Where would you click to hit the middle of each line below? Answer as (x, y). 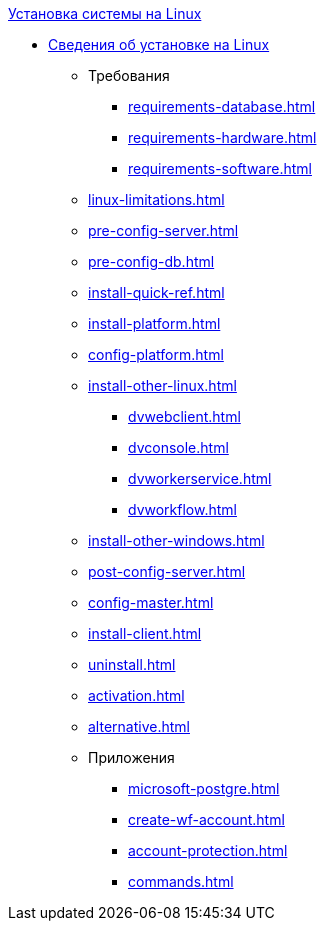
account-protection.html (208, 850)
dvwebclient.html (184, 416)
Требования (129, 75)
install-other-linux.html (162, 385)
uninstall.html (132, 664)
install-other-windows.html (176, 540)
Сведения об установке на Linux (159, 44)
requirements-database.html (222, 106)
